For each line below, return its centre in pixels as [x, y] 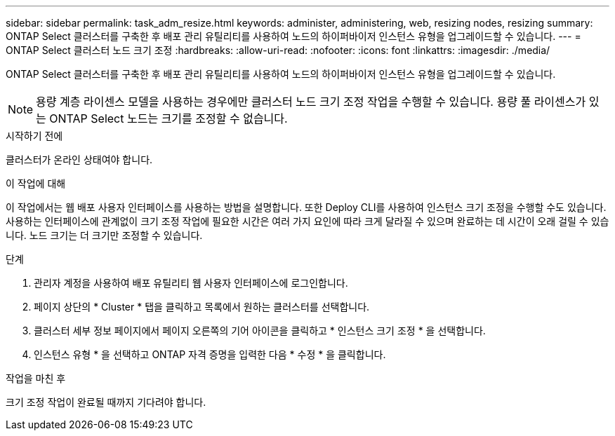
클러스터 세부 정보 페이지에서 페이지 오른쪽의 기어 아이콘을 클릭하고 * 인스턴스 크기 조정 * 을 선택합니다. [260, 331]
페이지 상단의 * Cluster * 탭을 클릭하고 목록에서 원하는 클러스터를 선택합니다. [202, 307]
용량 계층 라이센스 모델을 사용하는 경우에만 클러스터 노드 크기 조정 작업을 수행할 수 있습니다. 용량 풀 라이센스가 [311, 102]
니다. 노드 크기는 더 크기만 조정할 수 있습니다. [104, 235]
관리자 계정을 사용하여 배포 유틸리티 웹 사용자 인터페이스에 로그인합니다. [191, 283]
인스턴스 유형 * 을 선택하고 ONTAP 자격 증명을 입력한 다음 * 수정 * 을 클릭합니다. [210, 354]
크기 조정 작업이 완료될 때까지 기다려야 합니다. [106, 402]
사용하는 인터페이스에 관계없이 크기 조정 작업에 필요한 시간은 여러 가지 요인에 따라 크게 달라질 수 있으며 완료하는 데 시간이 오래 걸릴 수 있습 [307, 221]
